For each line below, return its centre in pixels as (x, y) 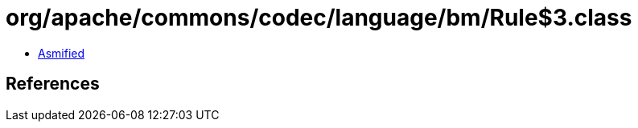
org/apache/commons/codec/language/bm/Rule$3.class (319, 18)
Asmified (62, 53)
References (53, 84)
